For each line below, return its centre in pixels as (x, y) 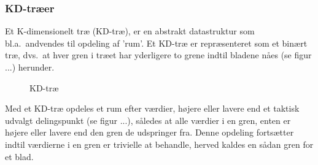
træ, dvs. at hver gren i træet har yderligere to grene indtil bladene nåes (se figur (158, 55)
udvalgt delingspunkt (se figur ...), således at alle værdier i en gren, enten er (148, 120)
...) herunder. (30, 67)
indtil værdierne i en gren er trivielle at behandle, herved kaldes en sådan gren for (159, 144)
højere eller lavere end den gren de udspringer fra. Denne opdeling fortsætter (149, 132)
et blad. (19, 156)
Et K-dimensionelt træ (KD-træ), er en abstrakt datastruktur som (130, 31)
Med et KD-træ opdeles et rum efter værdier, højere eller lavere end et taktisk (152, 108)
